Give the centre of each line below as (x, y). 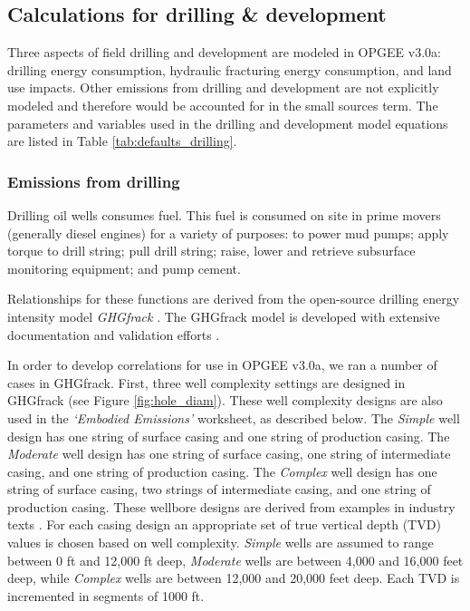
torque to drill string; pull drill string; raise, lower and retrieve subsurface (211, 251)
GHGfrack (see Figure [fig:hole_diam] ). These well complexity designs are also (225, 400)
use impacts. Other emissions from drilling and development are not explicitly (223, 87)
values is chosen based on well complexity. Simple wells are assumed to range (221, 543)
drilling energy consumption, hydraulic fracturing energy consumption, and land (230, 69)
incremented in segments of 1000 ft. (106, 595)
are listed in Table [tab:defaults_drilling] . (122, 141)
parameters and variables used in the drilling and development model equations (228, 123)
